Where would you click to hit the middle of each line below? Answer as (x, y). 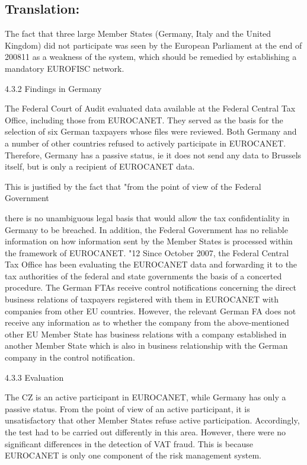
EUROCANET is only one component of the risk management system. (133, 455)
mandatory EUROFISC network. (65, 68)
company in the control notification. (70, 357)
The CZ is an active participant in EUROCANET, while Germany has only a (145, 397)
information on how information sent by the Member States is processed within (149, 241)
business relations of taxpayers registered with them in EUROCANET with (142, 299)
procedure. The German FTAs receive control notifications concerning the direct (151, 287)
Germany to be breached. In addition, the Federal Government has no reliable (146, 229)
